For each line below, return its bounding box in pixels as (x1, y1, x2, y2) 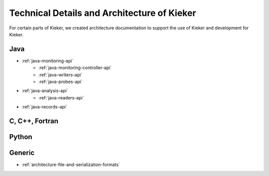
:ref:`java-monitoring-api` (21, 58, 74, 64)
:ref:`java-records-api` (21, 104, 67, 110)
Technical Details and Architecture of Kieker (9, 7, 196, 18)
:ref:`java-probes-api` (38, 79, 83, 85)
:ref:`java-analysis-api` (21, 88, 68, 94)
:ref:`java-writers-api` (38, 72, 83, 78)
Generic (9, 149, 35, 157)
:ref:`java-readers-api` (38, 94, 84, 100)
